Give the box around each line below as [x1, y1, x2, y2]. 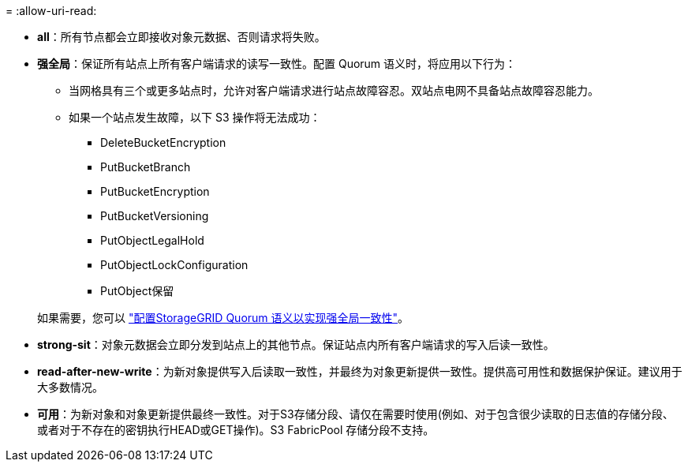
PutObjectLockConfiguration [100, 258, 249, 271]
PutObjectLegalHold [100, 234, 204, 247]
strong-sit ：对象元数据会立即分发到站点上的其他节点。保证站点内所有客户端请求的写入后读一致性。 [37, 338, 555, 351]
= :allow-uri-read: [6, 4, 97, 17]
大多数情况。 [37, 380, 103, 394]
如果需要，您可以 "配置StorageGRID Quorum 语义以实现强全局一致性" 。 [37, 311, 409, 324]
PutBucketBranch [100, 160, 191, 174]
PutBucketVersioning [100, 209, 209, 223]
